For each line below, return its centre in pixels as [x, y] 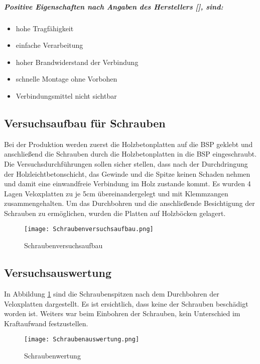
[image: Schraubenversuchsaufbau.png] [89, 229]
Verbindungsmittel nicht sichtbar [66, 95]
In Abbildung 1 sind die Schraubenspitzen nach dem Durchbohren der [112, 293]
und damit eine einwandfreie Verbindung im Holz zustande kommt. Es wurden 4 [127, 184]
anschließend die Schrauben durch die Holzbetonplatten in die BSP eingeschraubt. [131, 154]
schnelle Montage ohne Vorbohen [67, 79]
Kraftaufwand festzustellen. [46, 323]
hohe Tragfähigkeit [45, 28]
